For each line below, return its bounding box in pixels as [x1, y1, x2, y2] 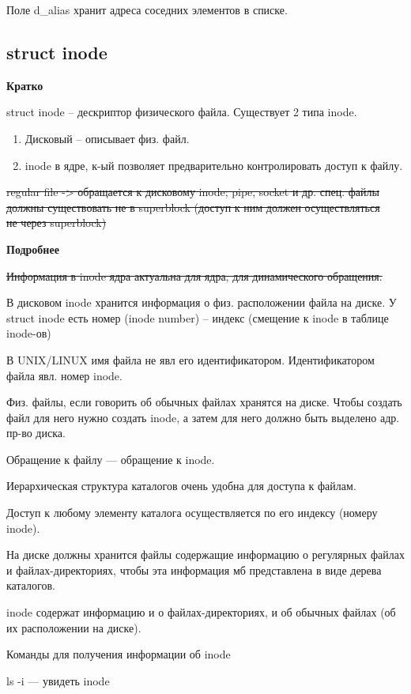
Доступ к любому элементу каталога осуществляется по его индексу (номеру [6, 504, 378, 521]
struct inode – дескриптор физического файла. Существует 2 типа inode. [6, 104, 357, 120]
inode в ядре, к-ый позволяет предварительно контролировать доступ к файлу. [25, 157, 403, 173]
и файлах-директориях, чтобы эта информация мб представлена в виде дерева [6, 561, 382, 578]
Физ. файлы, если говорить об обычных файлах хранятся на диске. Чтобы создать [6, 394, 402, 410]
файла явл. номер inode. [6, 367, 123, 383]
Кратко [6, 77, 43, 93]
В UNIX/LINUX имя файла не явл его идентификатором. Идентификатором [6, 351, 375, 368]
